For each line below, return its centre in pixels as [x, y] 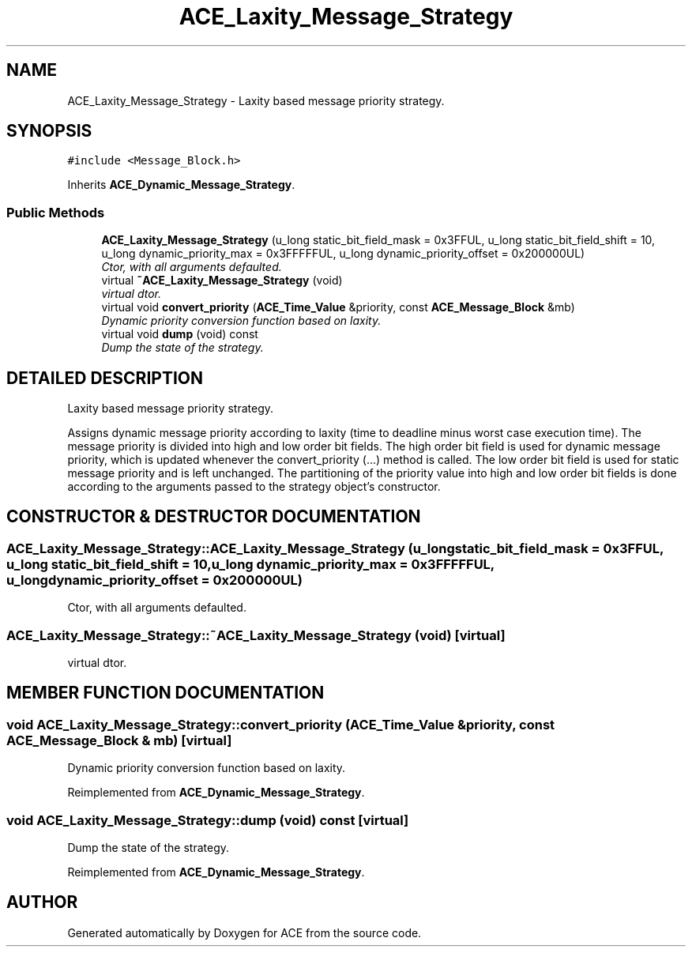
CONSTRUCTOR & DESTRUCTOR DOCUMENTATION [214, 517]
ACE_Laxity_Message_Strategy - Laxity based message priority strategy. [256, 100]
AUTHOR [42, 902]
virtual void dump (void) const [180, 334]
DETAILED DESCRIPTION [105, 378]
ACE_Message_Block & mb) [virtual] [119, 740]
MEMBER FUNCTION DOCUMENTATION [165, 693]
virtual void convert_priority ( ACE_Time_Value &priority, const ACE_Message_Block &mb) [338, 307]
